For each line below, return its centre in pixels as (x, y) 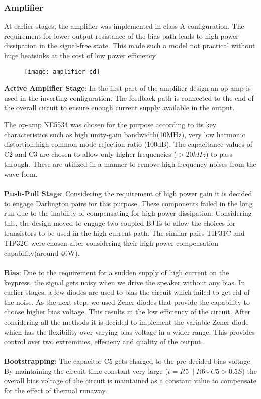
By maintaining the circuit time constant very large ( (86, 371)
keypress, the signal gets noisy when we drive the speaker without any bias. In (125, 282)
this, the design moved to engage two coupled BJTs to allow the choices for (120, 223)
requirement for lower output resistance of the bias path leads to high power (121, 35)
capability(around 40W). (42, 252)
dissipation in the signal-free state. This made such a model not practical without (130, 46)
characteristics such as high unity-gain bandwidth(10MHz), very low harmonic (125, 134)
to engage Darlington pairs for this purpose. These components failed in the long (128, 203)
